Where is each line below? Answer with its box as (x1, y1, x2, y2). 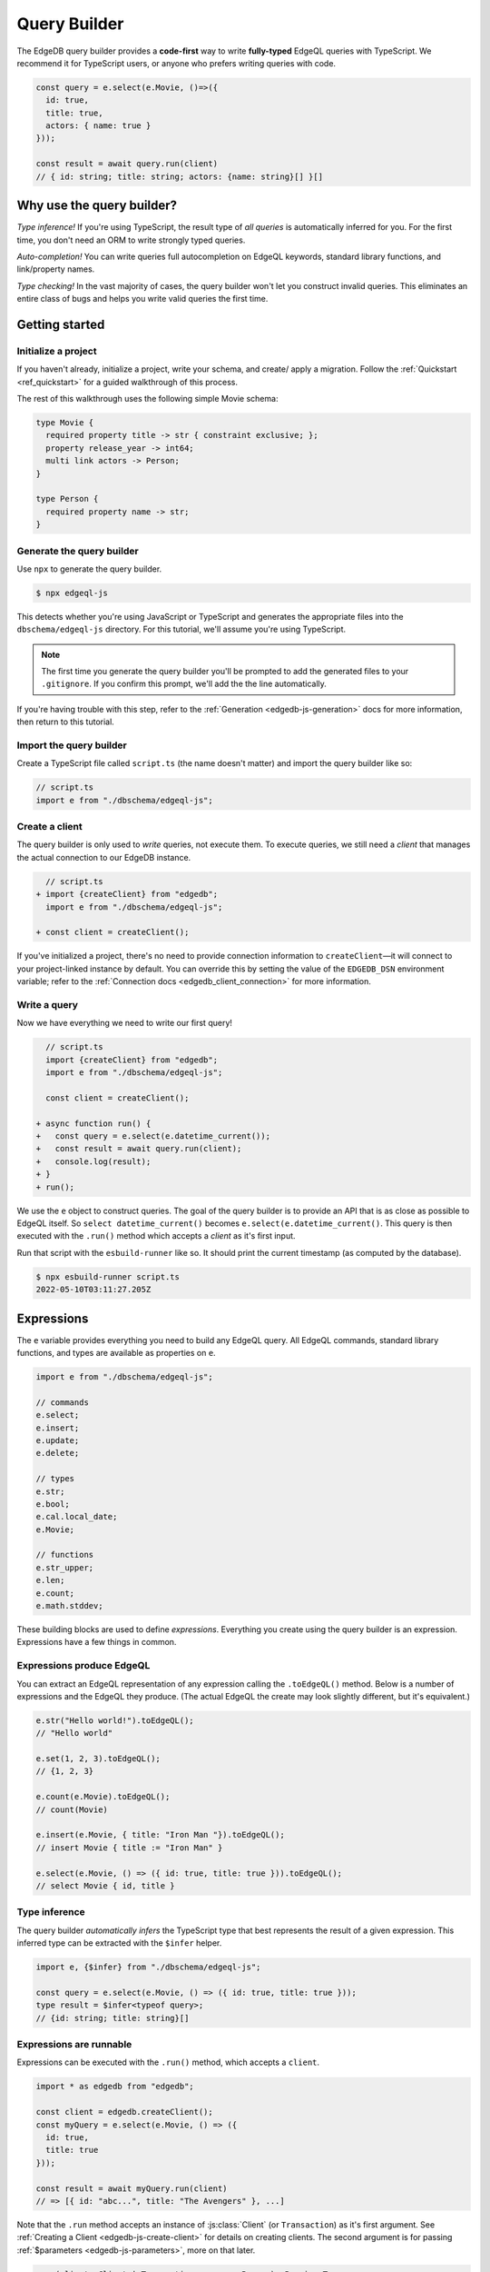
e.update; (35, 1435, 80, 1445)
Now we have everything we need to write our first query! (16, 1018, 233, 1029)
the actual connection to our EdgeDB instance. (16, 852, 191, 862)
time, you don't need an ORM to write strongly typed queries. (16, 234, 246, 245)
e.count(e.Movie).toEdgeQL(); (35, 1791, 171, 1802)
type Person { (35, 493, 99, 504)
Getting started (16, 316, 105, 332)
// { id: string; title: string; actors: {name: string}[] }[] (35, 171, 324, 182)
